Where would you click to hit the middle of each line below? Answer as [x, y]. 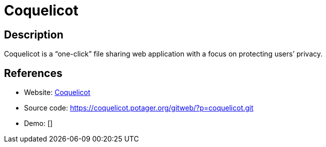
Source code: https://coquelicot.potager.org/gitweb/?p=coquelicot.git [139, 108]
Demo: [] [38, 123]
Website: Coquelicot [57, 92]
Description [34, 34]
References [33, 73]
